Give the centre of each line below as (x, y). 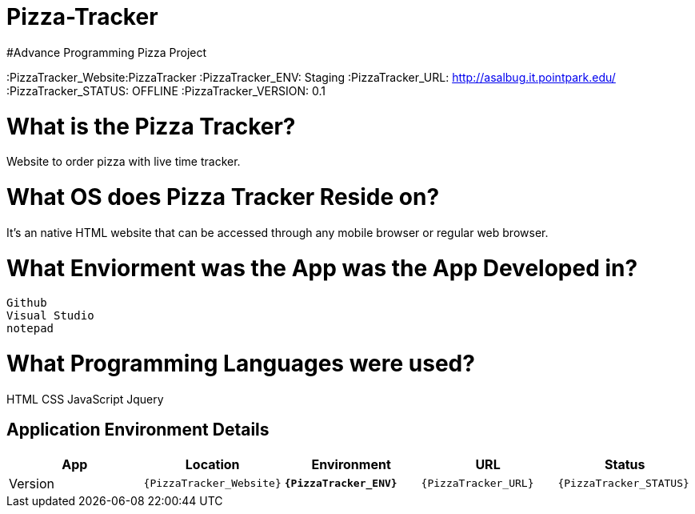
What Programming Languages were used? (241, 363)
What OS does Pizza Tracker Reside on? (223, 197)
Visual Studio (50, 316)
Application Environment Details (138, 430)
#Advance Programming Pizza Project (107, 52)
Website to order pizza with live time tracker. (124, 162)
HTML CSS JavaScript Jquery (85, 399)
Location (212, 464)
